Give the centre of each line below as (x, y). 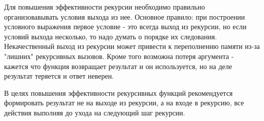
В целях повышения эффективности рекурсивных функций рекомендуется (119, 93)
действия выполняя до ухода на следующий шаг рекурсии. (95, 112)
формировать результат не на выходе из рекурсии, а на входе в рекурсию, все (124, 103)
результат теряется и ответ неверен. (59, 76)
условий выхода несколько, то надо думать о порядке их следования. (111, 36)
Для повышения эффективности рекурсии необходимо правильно (105, 7)
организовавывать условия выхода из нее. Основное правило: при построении (125, 16)
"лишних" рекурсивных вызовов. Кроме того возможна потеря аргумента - (119, 56)
